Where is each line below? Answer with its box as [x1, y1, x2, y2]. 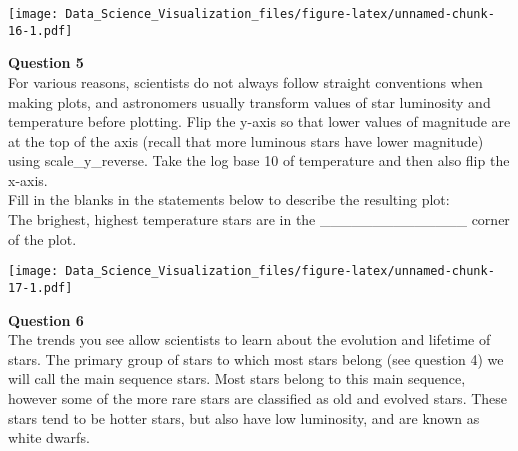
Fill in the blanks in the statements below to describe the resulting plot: [8, 189, 450, 210]
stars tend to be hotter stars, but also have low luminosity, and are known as [8, 407, 480, 428]
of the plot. [8, 228, 77, 249]
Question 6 [8, 309, 84, 330]
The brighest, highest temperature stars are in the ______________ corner [8, 209, 510, 230]
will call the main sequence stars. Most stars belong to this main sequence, [8, 368, 466, 389]
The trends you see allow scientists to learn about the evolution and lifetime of [8, 329, 491, 350]
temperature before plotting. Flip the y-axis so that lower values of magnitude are [8, 111, 511, 132]
